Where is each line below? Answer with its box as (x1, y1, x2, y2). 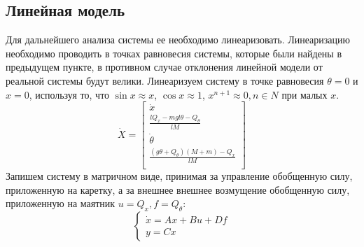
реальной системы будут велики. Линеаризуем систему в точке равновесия (6, 73, 324, 87)
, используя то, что (29, 87, 110, 101)
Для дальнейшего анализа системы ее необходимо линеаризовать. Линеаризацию (6, 32, 351, 47)
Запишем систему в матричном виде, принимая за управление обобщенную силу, (6, 169, 353, 183)
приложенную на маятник (6, 196, 115, 211)
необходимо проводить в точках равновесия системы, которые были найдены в (6, 45, 342, 60)
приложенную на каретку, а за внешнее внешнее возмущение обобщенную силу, (6, 182, 350, 197)
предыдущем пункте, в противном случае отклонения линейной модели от (6, 59, 323, 74)
